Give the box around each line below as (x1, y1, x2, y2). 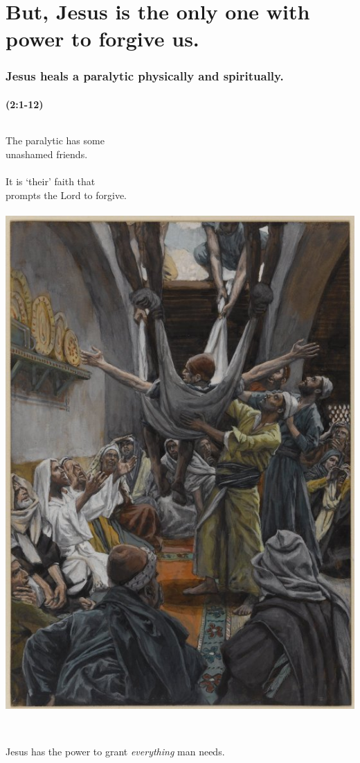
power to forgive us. (6, 24, 199, 53)
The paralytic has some (6, 133, 105, 148)
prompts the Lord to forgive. (6, 187, 127, 202)
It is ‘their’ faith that (6, 173, 96, 188)
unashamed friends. (6, 146, 88, 161)
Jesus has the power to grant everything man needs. (6, 744, 225, 759)
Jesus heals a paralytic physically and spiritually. (6, 67, 284, 85)
